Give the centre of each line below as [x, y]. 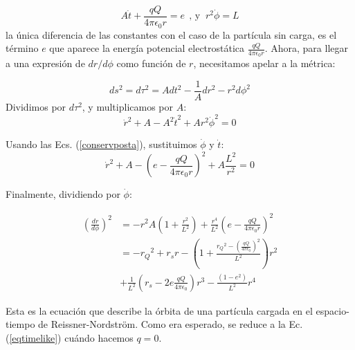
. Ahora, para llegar [306, 48]
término [22, 48]
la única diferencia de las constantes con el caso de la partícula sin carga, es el [171, 34]
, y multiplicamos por [127, 107]
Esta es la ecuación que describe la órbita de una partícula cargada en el [159, 310]
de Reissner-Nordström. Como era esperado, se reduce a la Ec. [171, 324]
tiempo [20, 324]
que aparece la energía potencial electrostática [147, 48]
